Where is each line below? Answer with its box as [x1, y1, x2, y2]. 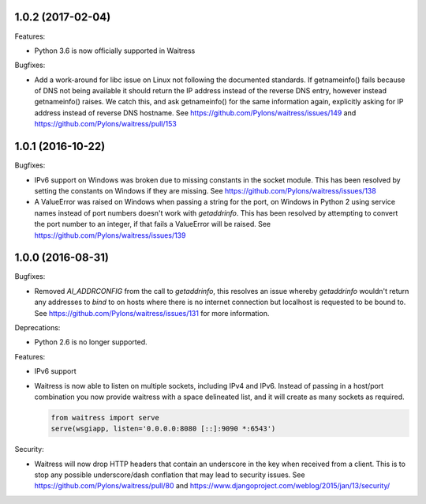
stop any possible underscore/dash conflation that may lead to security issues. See [34, 470, 305, 480]
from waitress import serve [50, 413, 159, 422]
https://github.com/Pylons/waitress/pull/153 [34, 119, 177, 129]
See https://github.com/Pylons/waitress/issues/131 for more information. [34, 308, 270, 318]
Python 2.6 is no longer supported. [34, 337, 148, 347]
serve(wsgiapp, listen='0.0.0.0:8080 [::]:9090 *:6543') [50, 424, 276, 434]
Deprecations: [14, 322, 61, 332]
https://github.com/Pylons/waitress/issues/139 [34, 230, 186, 240]
